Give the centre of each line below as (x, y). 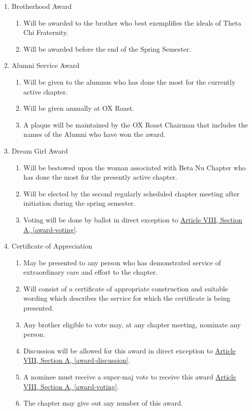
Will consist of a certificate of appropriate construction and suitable (126, 288)
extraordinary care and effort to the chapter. (91, 272)
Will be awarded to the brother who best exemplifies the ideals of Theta (132, 22)
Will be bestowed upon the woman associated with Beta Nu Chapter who (135, 167)
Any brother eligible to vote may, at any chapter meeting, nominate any (132, 324)
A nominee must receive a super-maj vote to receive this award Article (130, 377)
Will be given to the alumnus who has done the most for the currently (129, 81)
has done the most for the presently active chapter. (100, 177)
